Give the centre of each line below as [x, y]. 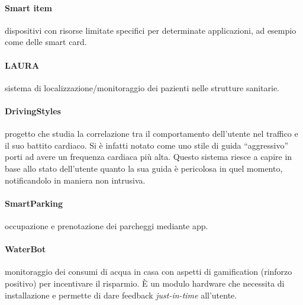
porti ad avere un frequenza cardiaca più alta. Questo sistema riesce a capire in [149, 157]
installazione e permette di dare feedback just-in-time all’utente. [121, 295]
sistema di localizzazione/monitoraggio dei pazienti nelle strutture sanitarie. [142, 87]
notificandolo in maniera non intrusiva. [75, 180]
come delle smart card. [46, 42]
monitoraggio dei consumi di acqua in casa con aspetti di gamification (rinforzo [149, 272]
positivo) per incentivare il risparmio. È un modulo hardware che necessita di [145, 283]
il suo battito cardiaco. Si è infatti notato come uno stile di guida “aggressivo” [147, 145]
